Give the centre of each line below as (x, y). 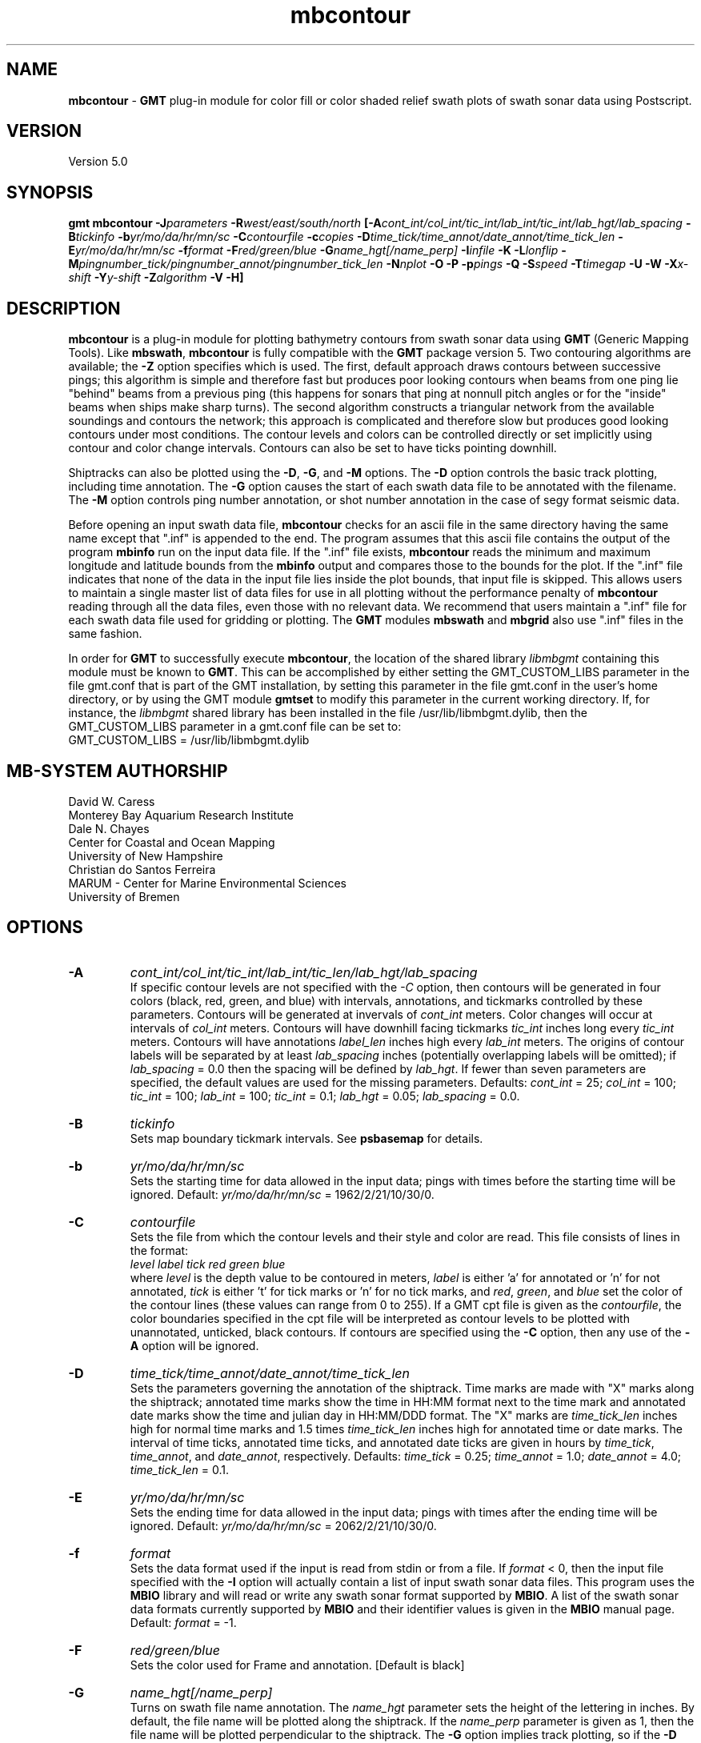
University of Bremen (124, 896)
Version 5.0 (98, 162)
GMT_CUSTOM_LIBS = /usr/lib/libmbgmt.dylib (189, 740)
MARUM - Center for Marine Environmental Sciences (207, 883)
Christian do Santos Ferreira (142, 869)
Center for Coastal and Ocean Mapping (172, 842)
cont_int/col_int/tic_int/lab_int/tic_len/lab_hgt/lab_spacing (304, 972)
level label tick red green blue (208, 1264)
